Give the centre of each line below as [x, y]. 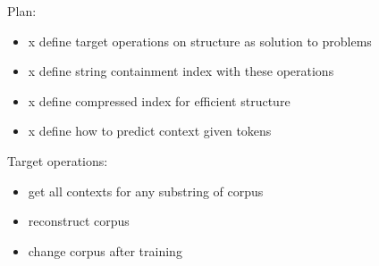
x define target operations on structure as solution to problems [200, 41]
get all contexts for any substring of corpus [146, 191]
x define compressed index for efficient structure [159, 100]
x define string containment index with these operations [181, 71]
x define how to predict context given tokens [150, 131]
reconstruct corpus [79, 221]
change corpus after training [105, 250]
